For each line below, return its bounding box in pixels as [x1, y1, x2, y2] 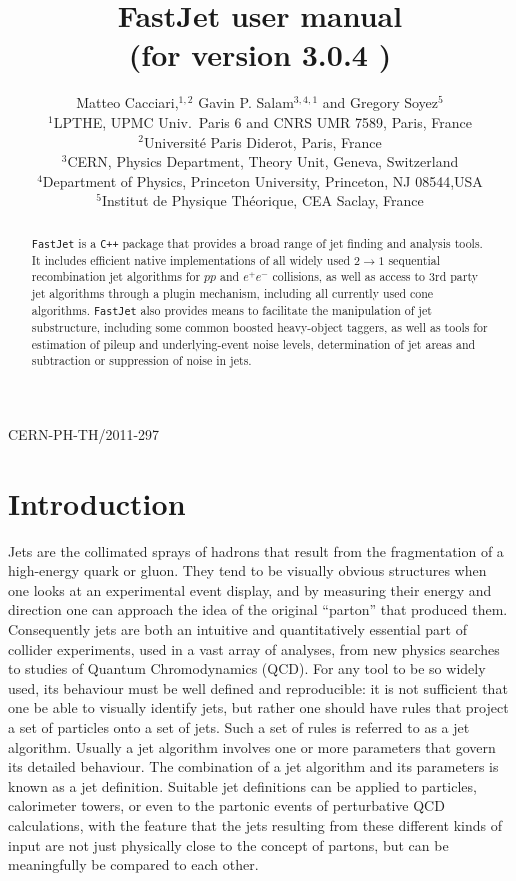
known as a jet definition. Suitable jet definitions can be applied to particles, [8, 775, 477, 796]
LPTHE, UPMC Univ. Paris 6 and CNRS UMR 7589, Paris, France [53, 111, 472, 132]
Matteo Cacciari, [76, 92, 179, 113]
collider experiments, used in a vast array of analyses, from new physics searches [8, 638, 500, 659]
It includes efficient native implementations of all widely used [31, 251, 351, 268]
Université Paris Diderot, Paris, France [144, 131, 382, 152]
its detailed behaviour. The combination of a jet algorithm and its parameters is [8, 756, 499, 777]
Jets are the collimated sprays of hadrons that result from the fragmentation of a [8, 540, 504, 561]
